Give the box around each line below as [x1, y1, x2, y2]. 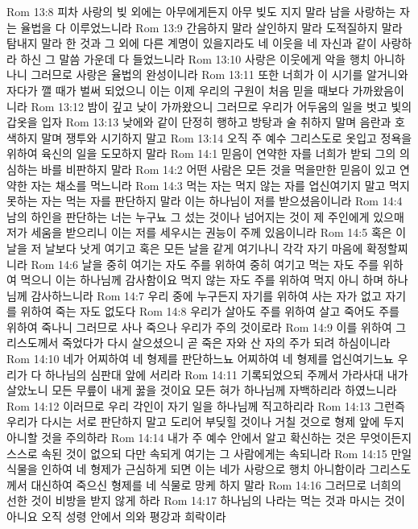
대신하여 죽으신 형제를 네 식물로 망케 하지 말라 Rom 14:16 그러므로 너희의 [31, 476, 402, 493]
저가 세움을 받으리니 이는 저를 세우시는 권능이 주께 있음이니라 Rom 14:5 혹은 [6, 224, 392, 241]
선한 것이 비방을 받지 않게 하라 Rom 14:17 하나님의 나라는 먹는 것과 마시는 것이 [6, 492, 405, 509]
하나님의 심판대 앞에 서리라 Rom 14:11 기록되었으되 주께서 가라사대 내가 [44, 366, 408, 382]
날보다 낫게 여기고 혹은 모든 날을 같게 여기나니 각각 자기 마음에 [44, 239, 363, 256]
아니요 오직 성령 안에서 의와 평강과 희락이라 [6, 508, 226, 524]
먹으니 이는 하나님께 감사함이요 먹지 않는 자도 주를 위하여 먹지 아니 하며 [20, 271, 384, 288]
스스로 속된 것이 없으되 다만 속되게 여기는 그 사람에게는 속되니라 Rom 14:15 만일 [6, 444, 412, 461]
